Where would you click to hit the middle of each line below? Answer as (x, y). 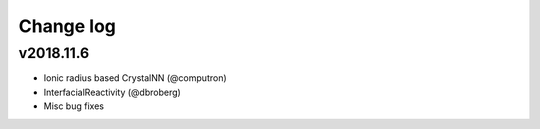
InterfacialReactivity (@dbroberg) (112, 92)
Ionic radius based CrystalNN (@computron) (135, 78)
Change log (67, 26)
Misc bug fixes (74, 106)
